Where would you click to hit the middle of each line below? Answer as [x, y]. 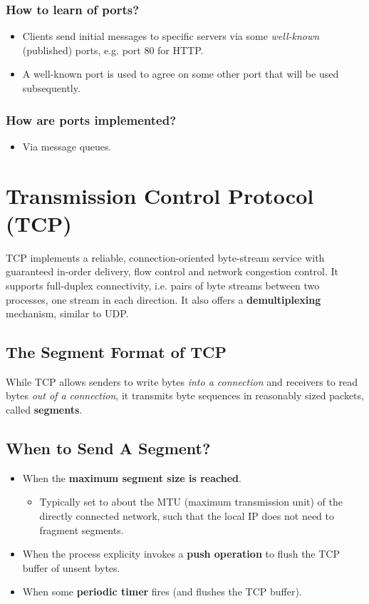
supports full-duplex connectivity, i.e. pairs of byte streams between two [163, 285]
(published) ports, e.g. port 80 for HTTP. [113, 50]
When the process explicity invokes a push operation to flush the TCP [181, 554]
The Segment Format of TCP [116, 352]
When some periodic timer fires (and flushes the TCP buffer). [162, 592]
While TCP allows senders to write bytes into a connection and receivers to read [182, 381]
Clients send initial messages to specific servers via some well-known [171, 36]
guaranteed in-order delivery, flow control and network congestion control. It [172, 271]
